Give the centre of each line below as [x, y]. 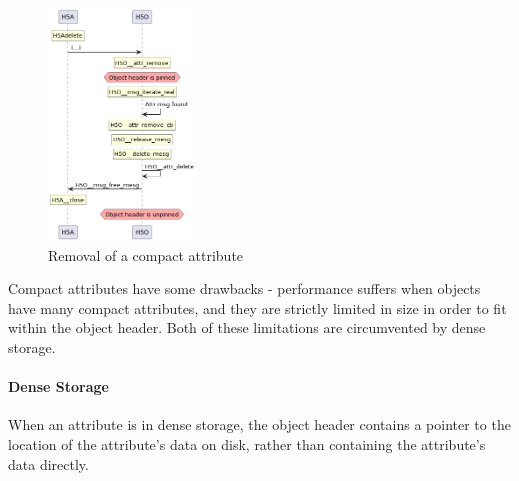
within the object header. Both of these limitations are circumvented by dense [247, 327]
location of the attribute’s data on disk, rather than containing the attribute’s [247, 444]
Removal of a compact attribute [146, 254]
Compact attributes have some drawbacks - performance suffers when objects [244, 288]
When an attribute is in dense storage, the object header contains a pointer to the [259, 424]
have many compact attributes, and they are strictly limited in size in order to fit [257, 307]
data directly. [48, 463]
